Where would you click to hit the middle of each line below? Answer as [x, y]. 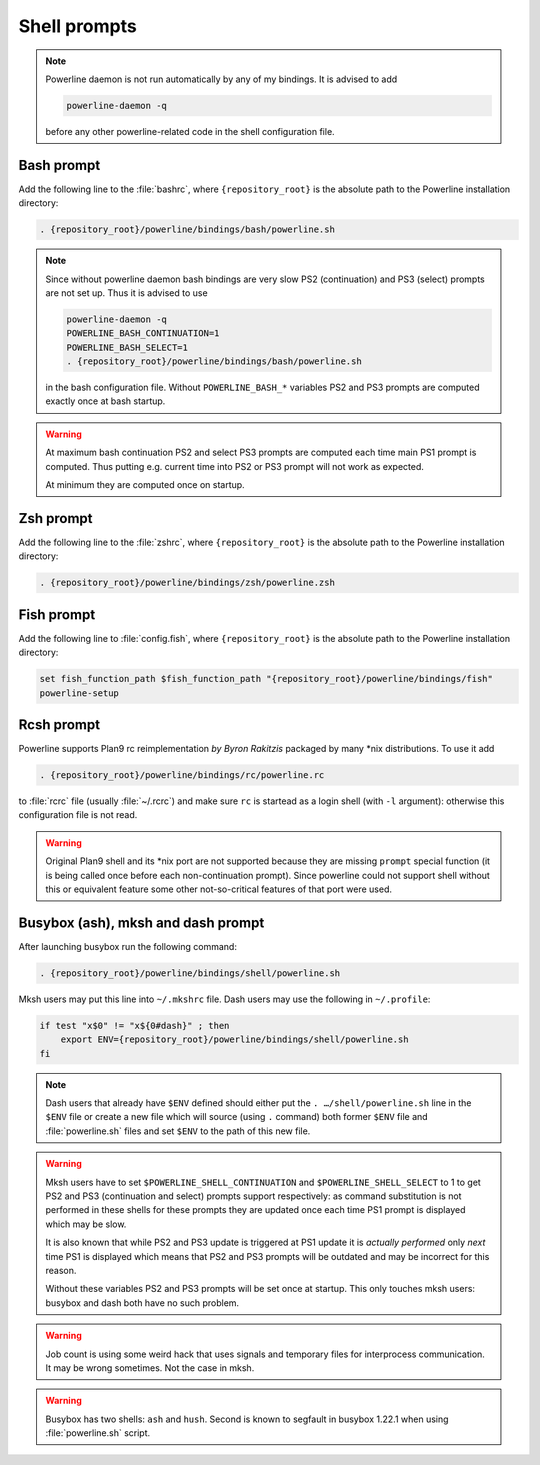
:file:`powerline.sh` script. [98, 1433]
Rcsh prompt [59, 724]
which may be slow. [86, 1224]
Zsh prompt [56, 518]
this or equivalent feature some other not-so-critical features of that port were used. [218, 889]
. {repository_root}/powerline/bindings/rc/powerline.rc [182, 775]
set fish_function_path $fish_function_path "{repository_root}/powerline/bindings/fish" [266, 679]
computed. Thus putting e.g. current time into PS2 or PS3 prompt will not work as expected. [235, 466]
